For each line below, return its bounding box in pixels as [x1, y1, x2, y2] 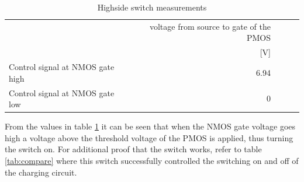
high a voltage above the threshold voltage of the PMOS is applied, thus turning [5, 131, 293, 143]
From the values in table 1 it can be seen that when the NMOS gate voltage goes [5, 120, 296, 132]
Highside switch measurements [97, 1, 207, 13]
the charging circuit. [5, 166, 77, 178]
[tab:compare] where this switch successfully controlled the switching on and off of [5, 155, 299, 167]
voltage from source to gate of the [149, 20, 271, 32]
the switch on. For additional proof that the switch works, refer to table [5, 143, 262, 155]
